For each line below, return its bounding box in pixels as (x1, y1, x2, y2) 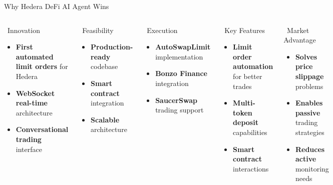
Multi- (233, 97, 255, 108)
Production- (91, 41, 133, 52)
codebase (91, 61, 118, 71)
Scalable (91, 114, 120, 124)
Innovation (7, 24, 40, 35)
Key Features (224, 24, 265, 35)
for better (233, 70, 262, 81)
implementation (155, 51, 203, 61)
